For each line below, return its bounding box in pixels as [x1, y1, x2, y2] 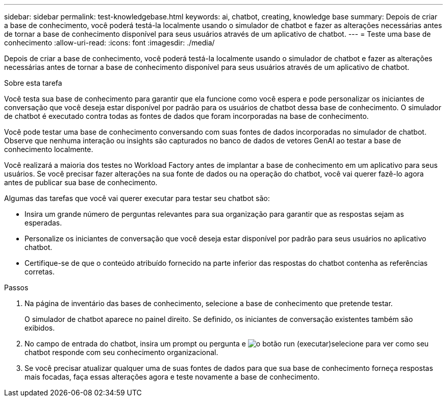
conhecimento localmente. [4, 145, 93, 154]
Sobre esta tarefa [4, 79, 62, 87]
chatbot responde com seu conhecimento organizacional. [24, 348, 218, 357]
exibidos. [24, 323, 55, 332]
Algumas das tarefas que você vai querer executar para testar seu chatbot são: [4, 194, 270, 203]
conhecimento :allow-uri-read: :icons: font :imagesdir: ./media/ [4, 38, 215, 47]
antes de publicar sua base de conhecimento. [4, 178, 158, 187]
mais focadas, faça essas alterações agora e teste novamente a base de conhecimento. [24, 372, 320, 381]
